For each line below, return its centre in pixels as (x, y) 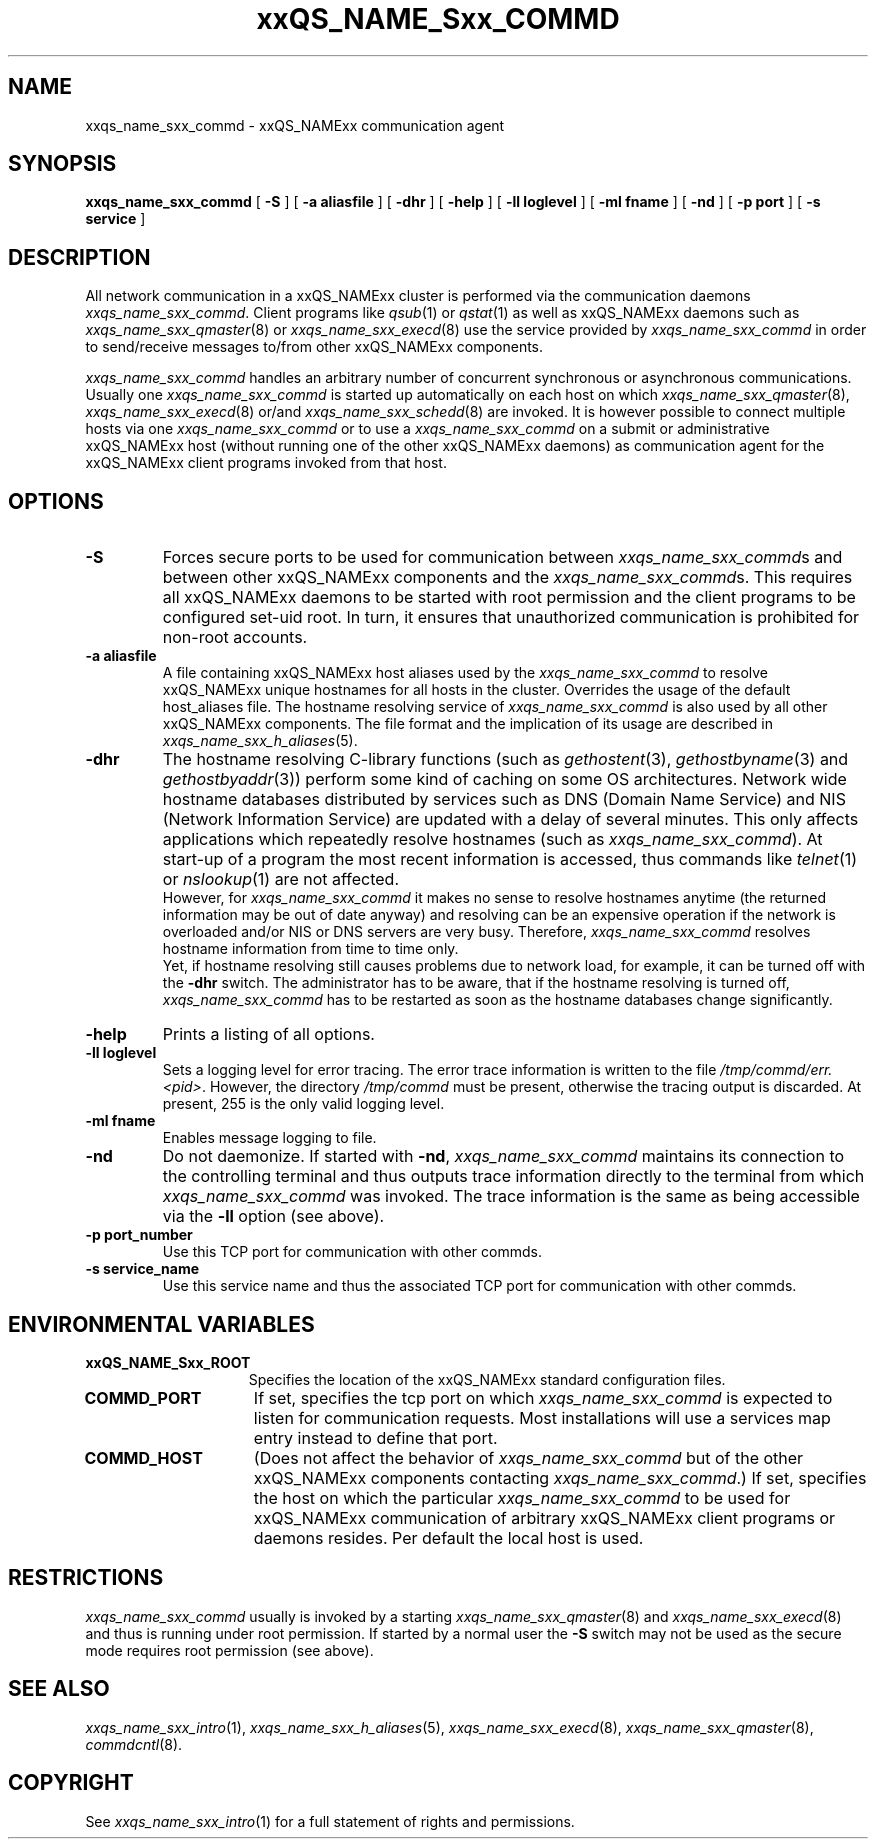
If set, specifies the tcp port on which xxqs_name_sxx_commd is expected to (543, 1397)
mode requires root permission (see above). (229, 1650)
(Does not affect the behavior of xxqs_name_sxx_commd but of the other (528, 1457)
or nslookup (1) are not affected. (280, 879)
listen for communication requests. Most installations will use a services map (542, 1417)
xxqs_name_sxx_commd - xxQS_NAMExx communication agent (295, 125)
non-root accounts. (235, 637)
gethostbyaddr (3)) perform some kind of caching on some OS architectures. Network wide (504, 779)
